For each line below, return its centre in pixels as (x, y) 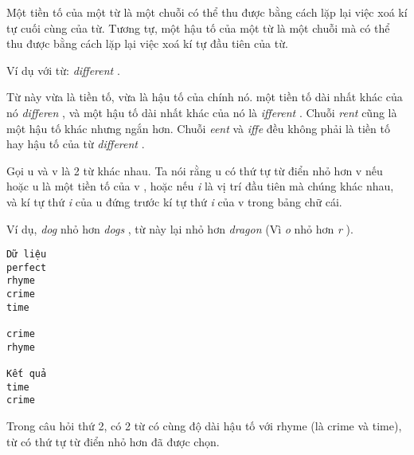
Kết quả (27, 374)
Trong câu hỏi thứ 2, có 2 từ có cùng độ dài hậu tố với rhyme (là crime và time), (204, 426)
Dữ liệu (27, 255)
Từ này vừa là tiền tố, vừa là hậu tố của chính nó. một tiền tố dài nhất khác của (205, 97)
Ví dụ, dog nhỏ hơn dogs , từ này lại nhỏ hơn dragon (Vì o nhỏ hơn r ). (180, 228)
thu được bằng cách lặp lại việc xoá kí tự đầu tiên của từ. (147, 43)
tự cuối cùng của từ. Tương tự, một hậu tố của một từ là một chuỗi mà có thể (198, 27)
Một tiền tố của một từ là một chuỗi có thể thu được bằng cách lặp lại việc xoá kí (207, 12)
